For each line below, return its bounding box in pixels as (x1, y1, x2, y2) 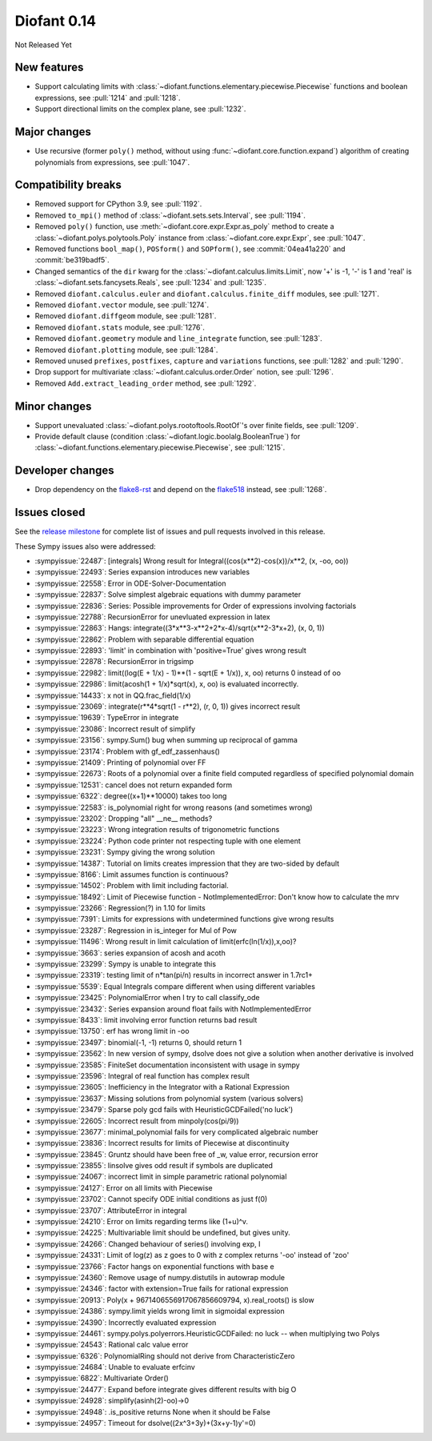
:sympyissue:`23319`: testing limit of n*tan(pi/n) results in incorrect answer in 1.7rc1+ (34, 971, 314, 980)
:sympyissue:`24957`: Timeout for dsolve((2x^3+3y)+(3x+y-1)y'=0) (34, 1419, 256, 1428)
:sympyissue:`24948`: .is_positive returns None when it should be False (34, 1407, 271, 1416)
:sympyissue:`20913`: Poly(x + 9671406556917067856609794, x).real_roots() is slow (34, 1295, 315, 1304)
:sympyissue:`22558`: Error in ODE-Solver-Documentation (34, 578, 226, 588)
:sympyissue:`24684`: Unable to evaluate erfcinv (34, 1363, 195, 1372)
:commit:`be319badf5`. (34, 255, 110, 265)
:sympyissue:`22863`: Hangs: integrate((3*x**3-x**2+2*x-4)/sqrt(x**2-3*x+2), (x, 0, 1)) (34, 623, 326, 633)
